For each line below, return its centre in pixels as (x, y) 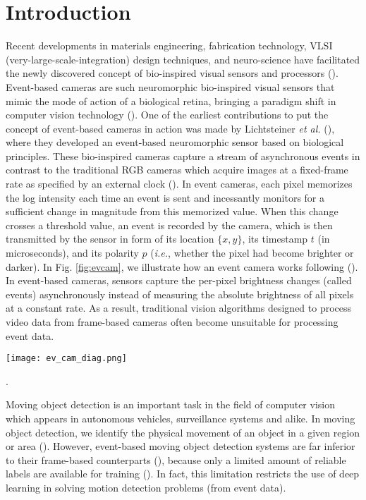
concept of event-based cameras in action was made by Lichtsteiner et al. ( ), (170, 128)
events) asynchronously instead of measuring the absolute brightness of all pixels (180, 294)
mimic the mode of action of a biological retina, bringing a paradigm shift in (171, 100)
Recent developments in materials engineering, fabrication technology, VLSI (169, 45)
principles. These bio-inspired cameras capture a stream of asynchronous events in (183, 156)
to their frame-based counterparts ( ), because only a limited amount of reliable (176, 459)
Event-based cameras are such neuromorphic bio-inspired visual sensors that (170, 86)
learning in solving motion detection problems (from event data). (146, 487)
